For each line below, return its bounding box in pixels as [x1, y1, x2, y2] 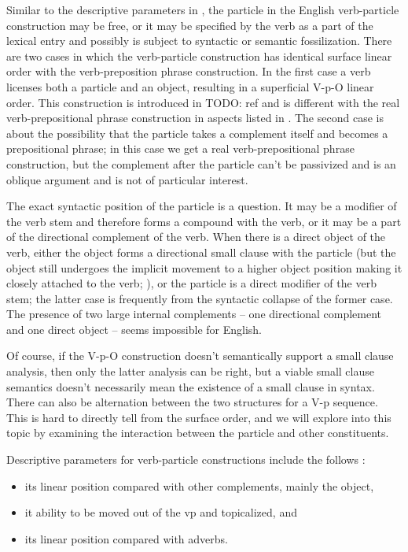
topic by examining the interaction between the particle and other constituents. [6, 424, 389, 441]
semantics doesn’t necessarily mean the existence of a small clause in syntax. [6, 378, 375, 395]
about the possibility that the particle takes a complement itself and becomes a [6, 124, 388, 141]
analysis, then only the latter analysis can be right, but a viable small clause [6, 363, 374, 380]
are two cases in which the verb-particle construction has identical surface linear [6, 47, 392, 64]
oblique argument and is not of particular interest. [6, 171, 248, 187]
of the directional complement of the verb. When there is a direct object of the [6, 228, 386, 245]
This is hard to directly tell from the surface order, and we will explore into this [6, 409, 391, 425]
